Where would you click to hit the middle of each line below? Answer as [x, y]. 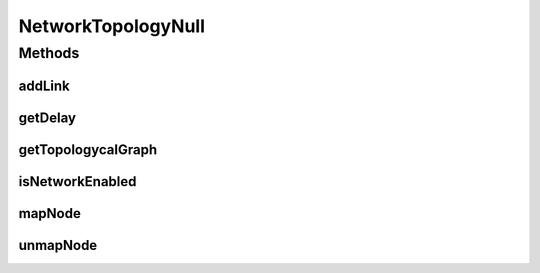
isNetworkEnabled [77, 181]
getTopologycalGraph [88, 149]
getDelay [47, 117]
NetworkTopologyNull [111, 26]
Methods [49, 53]
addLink [44, 85]
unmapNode [58, 245]
